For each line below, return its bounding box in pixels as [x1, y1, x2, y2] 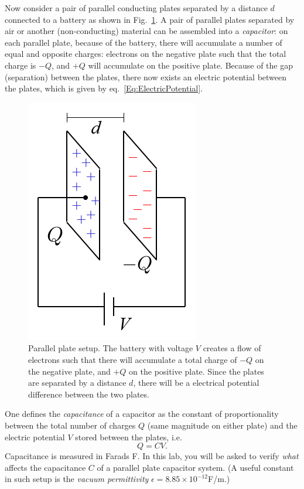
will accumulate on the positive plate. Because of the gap [88, 59, 293, 71]
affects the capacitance [5, 461, 86, 473]
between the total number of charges [5, 419, 136, 431]
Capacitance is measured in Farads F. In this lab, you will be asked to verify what [5, 450, 299, 462]
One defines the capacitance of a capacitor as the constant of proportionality [5, 407, 279, 420]
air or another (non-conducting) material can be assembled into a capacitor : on [5, 25, 288, 37]
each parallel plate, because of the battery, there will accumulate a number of [5, 36, 282, 48]
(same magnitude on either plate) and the [147, 419, 298, 431]
